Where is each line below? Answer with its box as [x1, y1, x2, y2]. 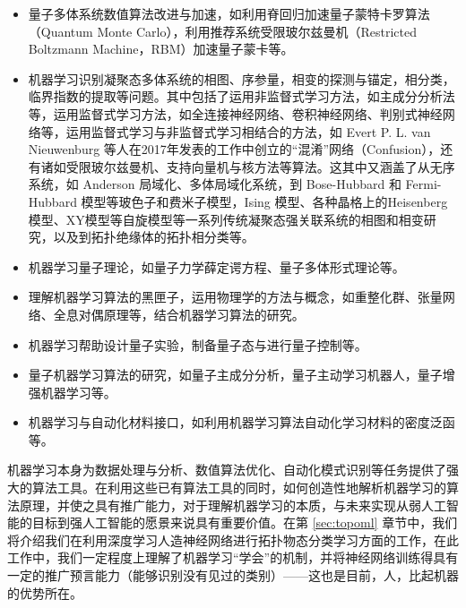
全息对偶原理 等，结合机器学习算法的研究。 [53, 304, 305, 323]
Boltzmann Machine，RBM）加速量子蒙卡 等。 [28, 39, 294, 58]
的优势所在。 [7, 583, 82, 602]
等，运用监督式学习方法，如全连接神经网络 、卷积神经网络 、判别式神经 [28, 104, 443, 123]
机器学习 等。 [40, 382, 116, 401]
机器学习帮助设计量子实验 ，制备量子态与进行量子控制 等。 [28, 335, 367, 354]
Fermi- [405, 175, 442, 193]
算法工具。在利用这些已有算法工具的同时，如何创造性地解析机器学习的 [31, 478, 446, 497]
